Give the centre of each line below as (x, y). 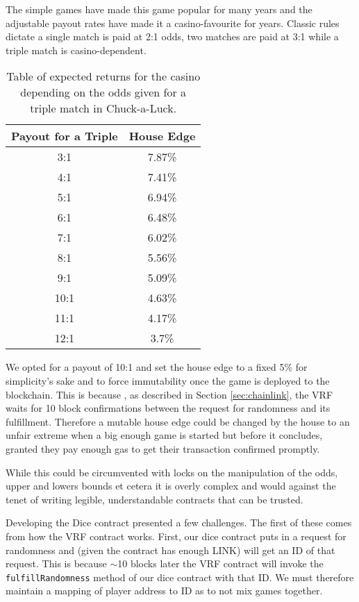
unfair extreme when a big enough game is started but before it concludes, (164, 435)
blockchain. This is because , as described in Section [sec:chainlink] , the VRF (169, 394)
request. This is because (56, 563)
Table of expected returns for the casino (103, 76)
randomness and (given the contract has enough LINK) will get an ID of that (170, 550)
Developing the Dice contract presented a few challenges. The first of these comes (179, 522)
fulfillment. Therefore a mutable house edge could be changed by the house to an (178, 421)
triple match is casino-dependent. (76, 50)
